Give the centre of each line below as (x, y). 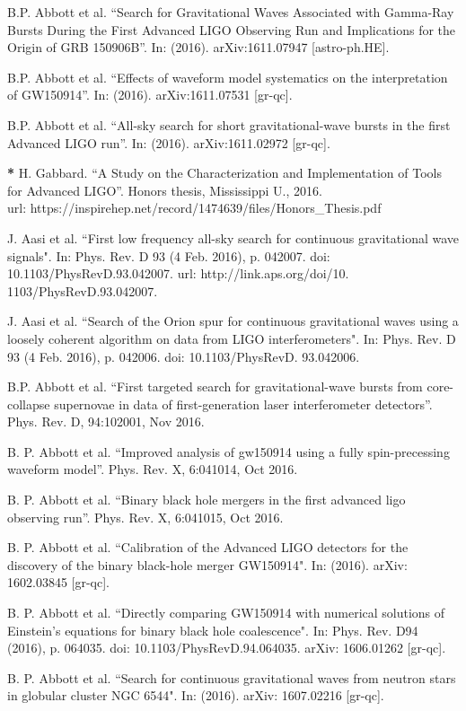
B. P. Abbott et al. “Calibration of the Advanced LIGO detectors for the (208, 547)
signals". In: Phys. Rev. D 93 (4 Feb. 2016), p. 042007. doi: (169, 255)
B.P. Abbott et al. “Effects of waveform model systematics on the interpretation (228, 77)
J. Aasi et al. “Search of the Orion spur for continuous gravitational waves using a (233, 321)
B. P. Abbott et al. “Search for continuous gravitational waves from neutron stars (232, 677)
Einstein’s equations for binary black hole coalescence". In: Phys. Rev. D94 (213, 630)
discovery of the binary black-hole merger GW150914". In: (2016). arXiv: (207, 564)
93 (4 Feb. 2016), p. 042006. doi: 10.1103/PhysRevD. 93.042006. (184, 356)
